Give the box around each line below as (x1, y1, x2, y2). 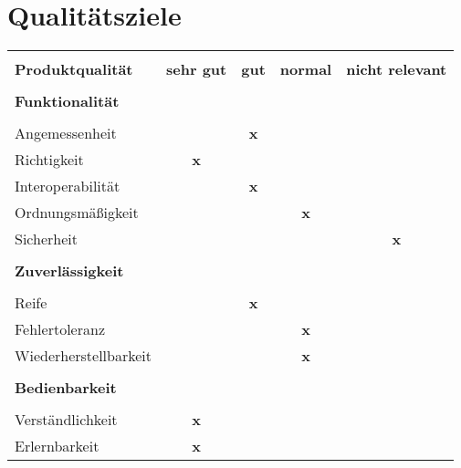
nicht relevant (346, 58, 447, 80)
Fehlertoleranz (15, 318, 105, 340)
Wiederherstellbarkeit (15, 345, 152, 367)
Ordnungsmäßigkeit (15, 202, 139, 224)
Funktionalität (15, 90, 120, 112)
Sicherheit (15, 228, 78, 250)
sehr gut (166, 58, 227, 80)
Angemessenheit (15, 122, 117, 144)
